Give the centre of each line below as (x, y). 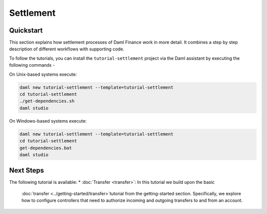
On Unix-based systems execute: (43, 74)
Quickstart (26, 30)
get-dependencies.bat (46, 148)
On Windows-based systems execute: (48, 121)
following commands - (32, 65)
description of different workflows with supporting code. (67, 49)
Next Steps (26, 171)
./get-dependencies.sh (47, 101)
